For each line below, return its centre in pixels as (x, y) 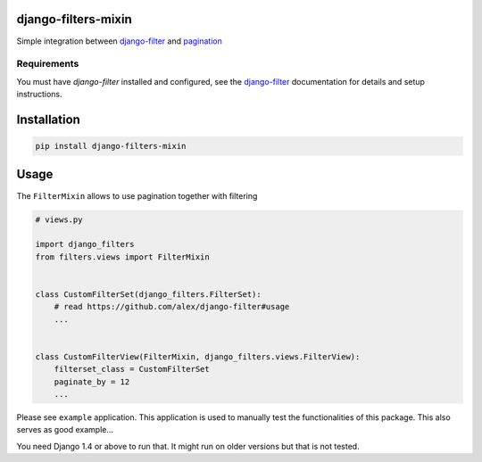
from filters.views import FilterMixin (122, 257)
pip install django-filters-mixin (111, 146)
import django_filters (85, 244)
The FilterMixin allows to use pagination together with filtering (137, 195)
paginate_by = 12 (92, 382)
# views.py (59, 219)
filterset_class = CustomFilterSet (132, 369)
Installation (48, 119)
